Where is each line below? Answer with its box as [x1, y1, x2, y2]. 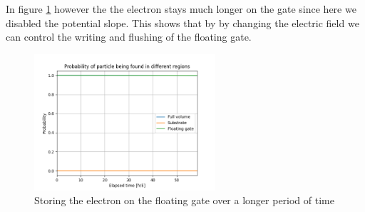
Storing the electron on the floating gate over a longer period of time [34, 193, 334, 208]
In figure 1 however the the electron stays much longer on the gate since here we [6, 1, 356, 16]
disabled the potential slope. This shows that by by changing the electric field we [6, 15, 359, 30]
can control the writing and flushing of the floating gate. [6, 29, 252, 44]
